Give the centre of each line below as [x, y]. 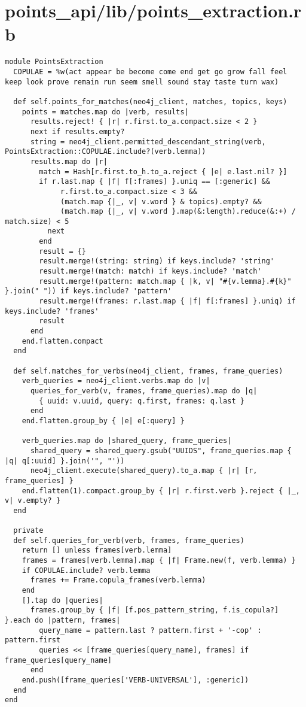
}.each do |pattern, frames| [63, 620]
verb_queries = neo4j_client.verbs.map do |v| [116, 381]
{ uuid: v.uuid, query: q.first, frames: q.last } [142, 401]
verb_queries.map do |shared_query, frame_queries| [127, 441]
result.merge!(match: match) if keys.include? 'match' [150, 271]
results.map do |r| [69, 161]
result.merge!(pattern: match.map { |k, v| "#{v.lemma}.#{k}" [165, 281]
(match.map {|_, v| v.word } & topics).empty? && [161, 201]
